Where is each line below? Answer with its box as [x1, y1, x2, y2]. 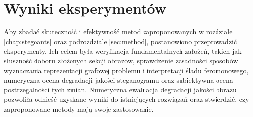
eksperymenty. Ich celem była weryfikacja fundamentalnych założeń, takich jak [4, 46, 242, 56]
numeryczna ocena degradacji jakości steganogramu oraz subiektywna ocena [4, 75, 233, 85]
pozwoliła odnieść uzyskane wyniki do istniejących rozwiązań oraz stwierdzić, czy [4, 94, 249, 104]
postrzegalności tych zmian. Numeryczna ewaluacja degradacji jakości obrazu [4, 84, 237, 94]
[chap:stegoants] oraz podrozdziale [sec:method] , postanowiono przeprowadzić [4, 36, 237, 46]
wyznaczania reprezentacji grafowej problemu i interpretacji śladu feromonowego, [4, 65, 249, 75]
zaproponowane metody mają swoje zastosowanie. [4, 103, 154, 114]
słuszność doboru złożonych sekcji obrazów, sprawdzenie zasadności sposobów [4, 55, 238, 65]
